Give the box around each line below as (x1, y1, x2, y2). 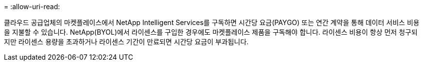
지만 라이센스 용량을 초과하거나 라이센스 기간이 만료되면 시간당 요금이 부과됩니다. (4, 38, 249, 46)
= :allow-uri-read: (4, 2, 60, 11)
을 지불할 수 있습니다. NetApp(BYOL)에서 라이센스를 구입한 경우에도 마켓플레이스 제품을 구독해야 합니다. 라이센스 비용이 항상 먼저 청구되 (4, 28, 418, 36)
